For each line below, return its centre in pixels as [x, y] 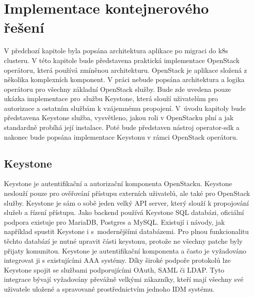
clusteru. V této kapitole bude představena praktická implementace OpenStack [122, 60]
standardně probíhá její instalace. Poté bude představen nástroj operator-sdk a [122, 127]
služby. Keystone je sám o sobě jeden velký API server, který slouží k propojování [127, 202]
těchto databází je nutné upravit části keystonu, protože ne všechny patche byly [123, 241]
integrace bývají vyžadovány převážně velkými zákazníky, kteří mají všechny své [124, 279]
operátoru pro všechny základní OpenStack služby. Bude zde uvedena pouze [117, 89]
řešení [24, 27]
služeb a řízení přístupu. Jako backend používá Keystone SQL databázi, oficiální [124, 212]
